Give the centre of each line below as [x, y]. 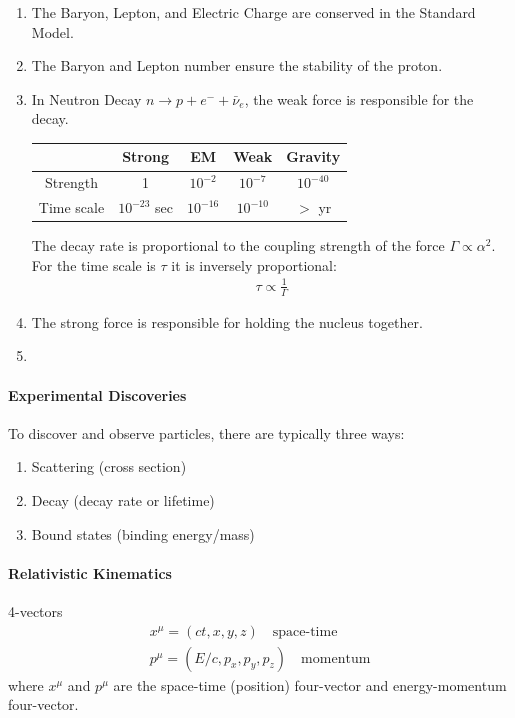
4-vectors [35, 610]
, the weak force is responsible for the [359, 98]
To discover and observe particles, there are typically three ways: [206, 432]
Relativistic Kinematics [90, 572]
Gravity [313, 156]
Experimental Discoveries [97, 394]
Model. [52, 31]
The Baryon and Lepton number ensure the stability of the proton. [237, 65]
